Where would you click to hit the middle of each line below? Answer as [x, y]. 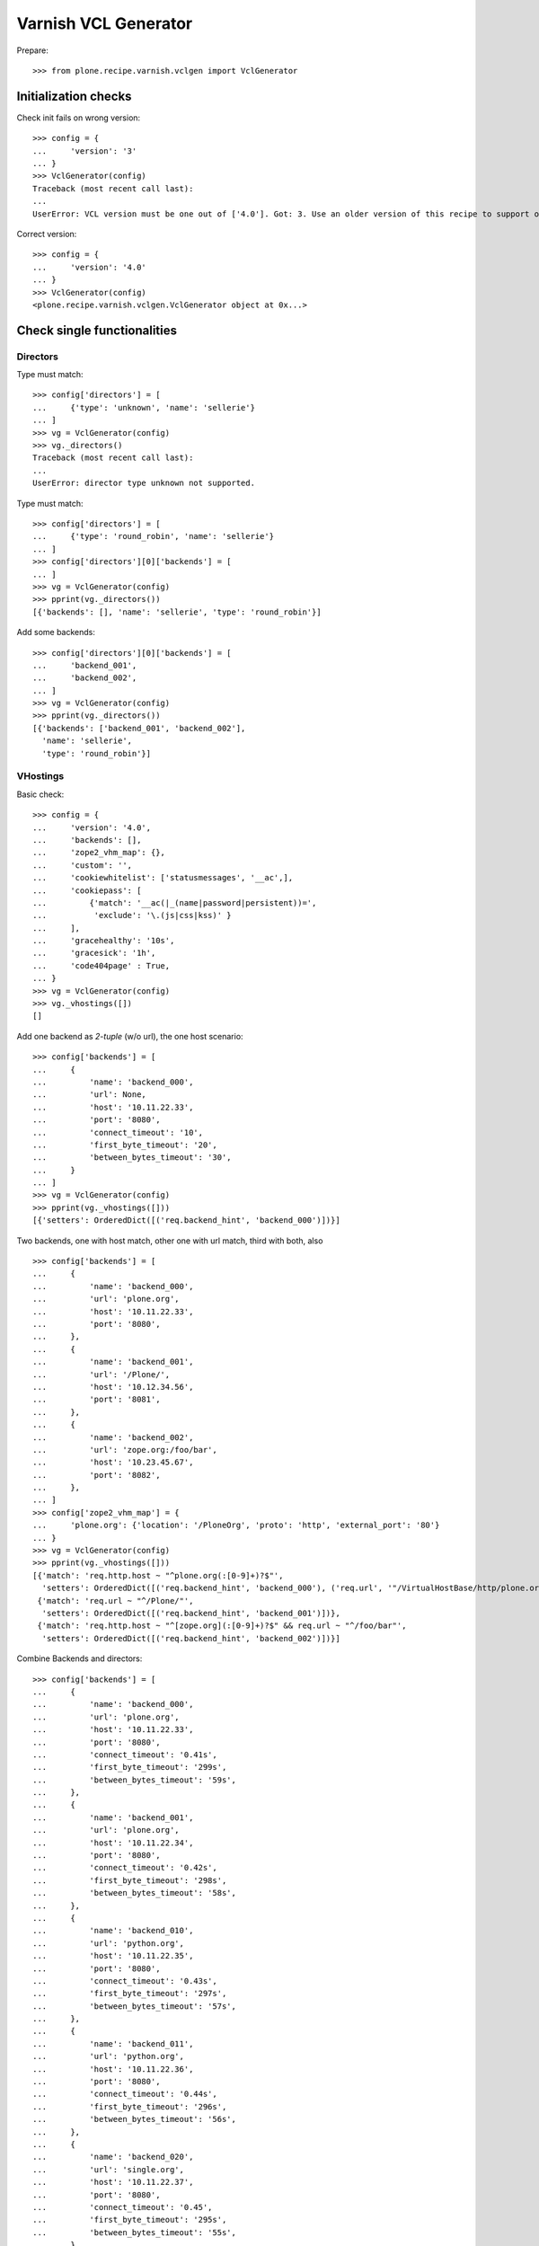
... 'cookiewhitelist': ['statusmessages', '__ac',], [163, 878]
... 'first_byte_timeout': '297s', [130, 1994]
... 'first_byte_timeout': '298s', [130, 1880]
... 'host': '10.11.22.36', [113, 2069]
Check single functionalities [97, 330]
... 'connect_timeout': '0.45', [123, 2207]
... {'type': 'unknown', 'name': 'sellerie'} [144, 407]
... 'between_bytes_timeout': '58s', [135, 1893]
